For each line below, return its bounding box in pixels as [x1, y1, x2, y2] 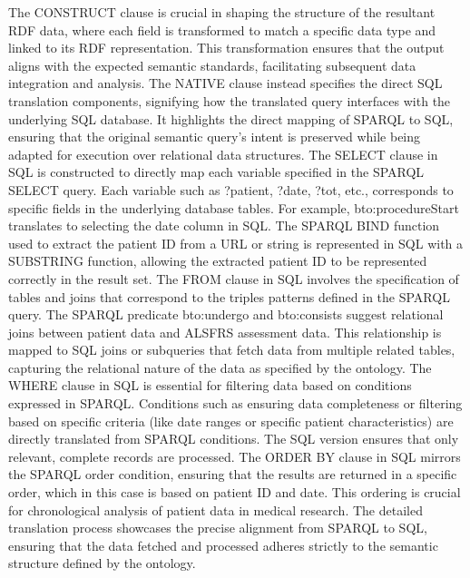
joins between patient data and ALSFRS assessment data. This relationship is [8, 322, 442, 341]
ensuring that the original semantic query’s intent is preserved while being [8, 127, 421, 146]
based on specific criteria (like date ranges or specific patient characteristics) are [8, 411, 454, 430]
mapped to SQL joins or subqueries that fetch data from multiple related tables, [8, 340, 455, 359]
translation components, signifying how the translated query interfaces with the [8, 91, 451, 110]
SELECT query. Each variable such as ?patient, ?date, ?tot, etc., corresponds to [8, 180, 454, 199]
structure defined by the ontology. [8, 554, 196, 573]
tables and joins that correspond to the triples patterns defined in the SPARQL [8, 287, 450, 306]
